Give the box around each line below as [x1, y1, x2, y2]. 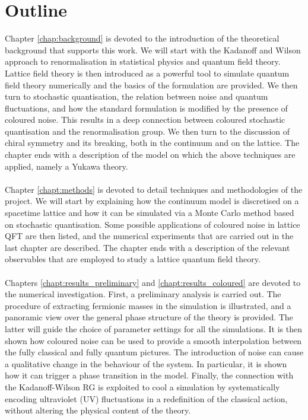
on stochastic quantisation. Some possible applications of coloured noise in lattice [5, 218, 300, 230]
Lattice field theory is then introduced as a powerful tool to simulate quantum [5, 66, 290, 79]
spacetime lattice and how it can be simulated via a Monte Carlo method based [5, 206, 294, 219]
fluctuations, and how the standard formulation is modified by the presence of [5, 101, 288, 114]
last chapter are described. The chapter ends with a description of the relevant [5, 241, 290, 253]
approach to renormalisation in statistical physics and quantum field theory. [5, 55, 281, 68]
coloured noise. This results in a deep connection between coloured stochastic [5, 113, 285, 126]
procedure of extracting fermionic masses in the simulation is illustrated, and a [5, 299, 291, 311]
